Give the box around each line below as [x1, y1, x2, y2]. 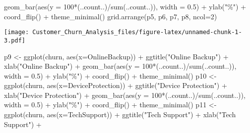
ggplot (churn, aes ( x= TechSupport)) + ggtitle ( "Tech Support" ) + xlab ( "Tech [4, 109, 236, 120]
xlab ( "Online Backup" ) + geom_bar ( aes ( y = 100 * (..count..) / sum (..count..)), [4, 61, 237, 71]
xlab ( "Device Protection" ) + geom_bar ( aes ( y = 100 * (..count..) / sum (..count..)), [4, 89, 246, 100]
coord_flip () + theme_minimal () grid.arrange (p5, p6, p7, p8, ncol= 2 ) [4, 11, 217, 21]
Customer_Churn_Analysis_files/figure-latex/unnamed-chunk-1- [32, 29, 242, 36]
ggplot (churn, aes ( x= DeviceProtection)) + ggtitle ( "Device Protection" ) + [4, 80, 227, 90]
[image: [4, 29, 29, 36]
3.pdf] [4, 37, 25, 44]
